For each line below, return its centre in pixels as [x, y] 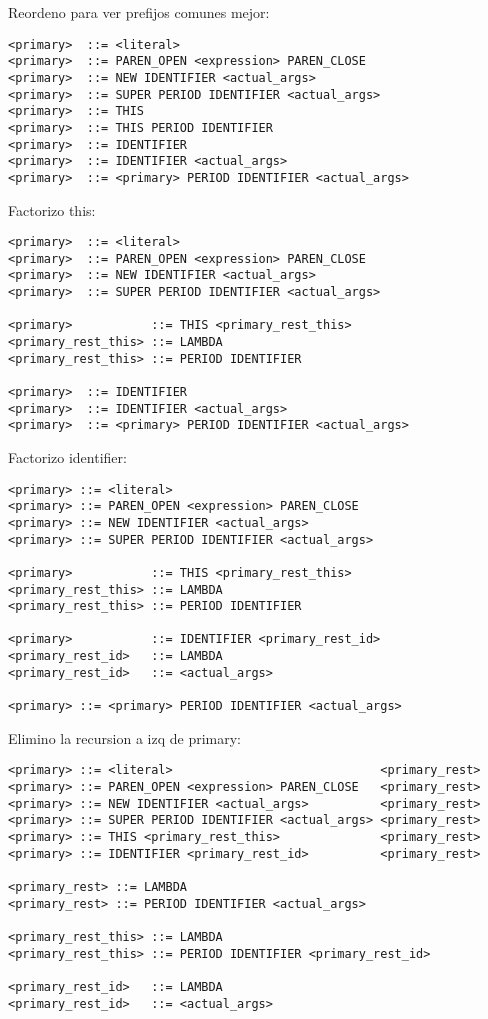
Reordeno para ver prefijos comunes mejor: [139, 12]
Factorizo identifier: [67, 456]
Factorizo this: [52, 209]
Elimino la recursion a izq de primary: [125, 737]
